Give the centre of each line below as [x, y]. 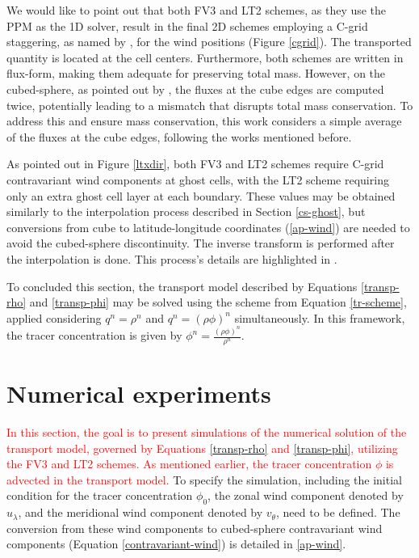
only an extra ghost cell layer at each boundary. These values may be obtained [201, 195]
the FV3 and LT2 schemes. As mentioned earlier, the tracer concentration [189, 464]
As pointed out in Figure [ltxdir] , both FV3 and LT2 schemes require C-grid [195, 164]
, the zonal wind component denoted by [306, 495]
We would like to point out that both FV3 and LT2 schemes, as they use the [197, 10]
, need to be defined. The [338, 512]
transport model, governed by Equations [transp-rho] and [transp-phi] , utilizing [202, 448]
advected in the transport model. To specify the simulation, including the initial [204, 479]
